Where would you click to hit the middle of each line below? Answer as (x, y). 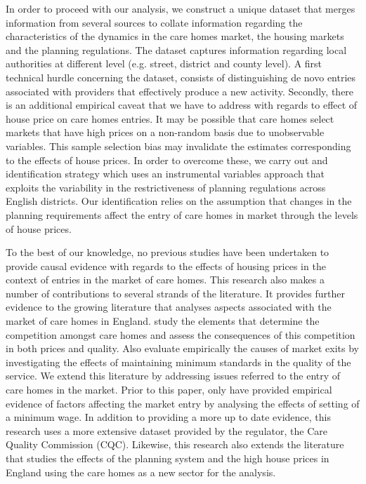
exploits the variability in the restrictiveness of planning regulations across (166, 187)
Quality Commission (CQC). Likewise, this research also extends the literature (175, 444)
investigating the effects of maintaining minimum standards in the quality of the (178, 362)
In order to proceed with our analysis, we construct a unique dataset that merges (181, 8)
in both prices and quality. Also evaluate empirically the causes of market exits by (182, 348)
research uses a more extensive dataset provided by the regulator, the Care (166, 430)
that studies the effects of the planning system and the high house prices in (168, 458)
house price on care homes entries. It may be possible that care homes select (170, 118)
